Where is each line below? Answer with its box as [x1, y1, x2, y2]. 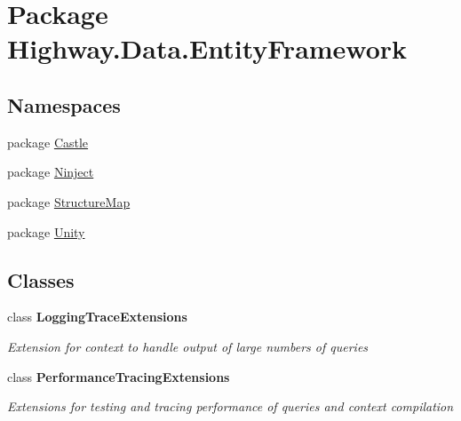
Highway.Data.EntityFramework [7, 30, 408, 67]
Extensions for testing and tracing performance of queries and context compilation [7, 397, 454, 416]
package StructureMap [7, 192, 131, 210]
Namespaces [7, 91, 121, 118]
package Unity [7, 222, 85, 241]
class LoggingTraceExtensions [7, 307, 187, 326]
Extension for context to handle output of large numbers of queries [7, 337, 369, 355]
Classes [7, 266, 75, 293]
